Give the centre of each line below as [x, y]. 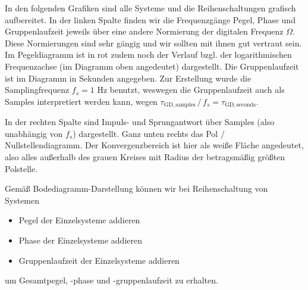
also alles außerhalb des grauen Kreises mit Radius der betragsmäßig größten [145, 156]
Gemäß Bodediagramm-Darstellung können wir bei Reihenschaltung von [136, 188]
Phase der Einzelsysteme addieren [80, 240]
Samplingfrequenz [37, 90]
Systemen [22, 200]
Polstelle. [21, 168]
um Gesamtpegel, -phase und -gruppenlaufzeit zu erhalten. [111, 280]
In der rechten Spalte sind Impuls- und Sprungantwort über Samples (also [140, 122]
